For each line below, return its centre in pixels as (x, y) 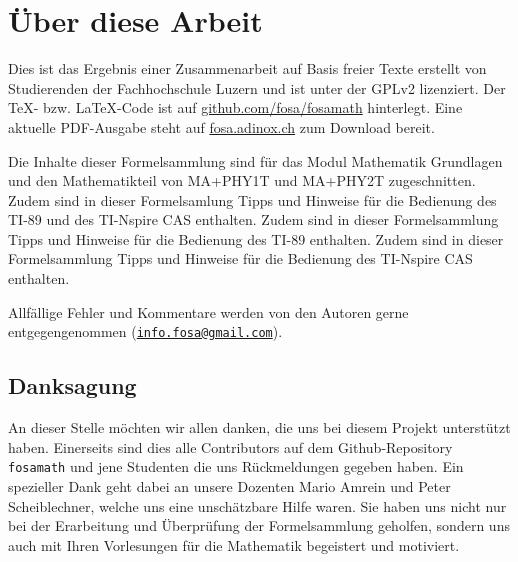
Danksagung (72, 385)
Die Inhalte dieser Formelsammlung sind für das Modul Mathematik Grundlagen (255, 160)
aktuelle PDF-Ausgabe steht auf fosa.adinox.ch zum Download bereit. (221, 126)
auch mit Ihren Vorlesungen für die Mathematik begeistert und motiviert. (234, 544)
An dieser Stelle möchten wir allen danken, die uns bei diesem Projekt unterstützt (259, 427)
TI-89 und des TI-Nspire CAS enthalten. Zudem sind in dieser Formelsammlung (253, 219)
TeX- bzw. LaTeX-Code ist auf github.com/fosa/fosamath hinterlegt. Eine (235, 107)
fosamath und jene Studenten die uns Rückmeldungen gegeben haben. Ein (236, 466)
